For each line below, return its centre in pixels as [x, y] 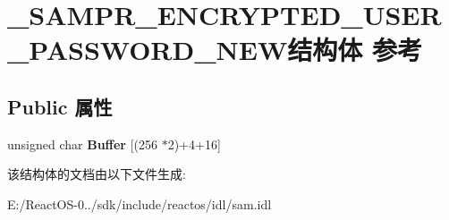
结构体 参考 [355, 50]
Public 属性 [60, 106]
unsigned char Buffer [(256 [82, 144]
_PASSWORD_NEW [148, 50]
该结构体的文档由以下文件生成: [97, 174]
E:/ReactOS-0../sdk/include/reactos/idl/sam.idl [140, 203]
